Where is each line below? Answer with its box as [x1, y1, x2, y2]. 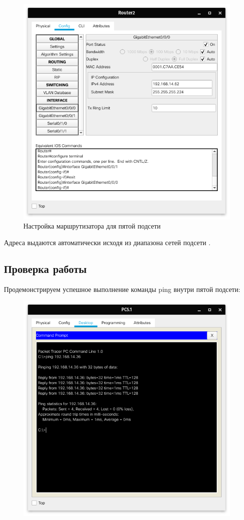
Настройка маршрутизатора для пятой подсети [23, 221, 161, 231]
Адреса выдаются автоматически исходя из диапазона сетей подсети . [4, 237, 211, 248]
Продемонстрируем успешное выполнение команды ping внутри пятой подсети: [4, 284, 241, 294]
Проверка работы [4, 261, 87, 276]
